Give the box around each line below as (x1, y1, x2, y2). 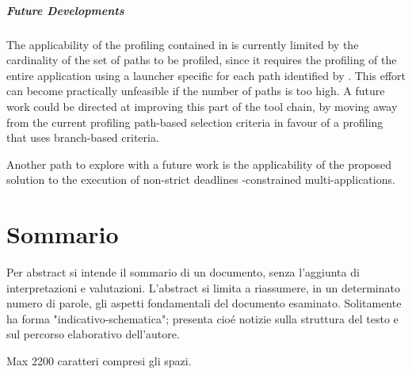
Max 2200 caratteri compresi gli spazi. (6, 353, 192, 368)
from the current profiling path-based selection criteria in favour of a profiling (6, 113, 383, 130)
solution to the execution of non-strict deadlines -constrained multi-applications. (6, 171, 395, 188)
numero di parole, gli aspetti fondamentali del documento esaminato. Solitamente (6, 295, 402, 311)
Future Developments (6, 2, 124, 18)
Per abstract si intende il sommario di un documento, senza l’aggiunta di (6, 264, 360, 280)
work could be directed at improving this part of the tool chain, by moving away (6, 97, 398, 114)
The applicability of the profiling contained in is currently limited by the (6, 36, 359, 52)
